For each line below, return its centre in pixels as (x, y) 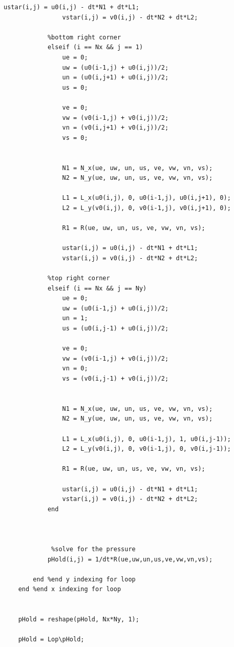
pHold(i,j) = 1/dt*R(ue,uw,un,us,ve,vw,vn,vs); (130, 559)
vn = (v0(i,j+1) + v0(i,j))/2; (115, 128)
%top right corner (79, 278)
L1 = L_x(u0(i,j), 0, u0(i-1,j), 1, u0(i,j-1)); (146, 439)
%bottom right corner (84, 37)
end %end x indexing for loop (70, 589)
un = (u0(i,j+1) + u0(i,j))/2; (115, 78)
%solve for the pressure (93, 549)
